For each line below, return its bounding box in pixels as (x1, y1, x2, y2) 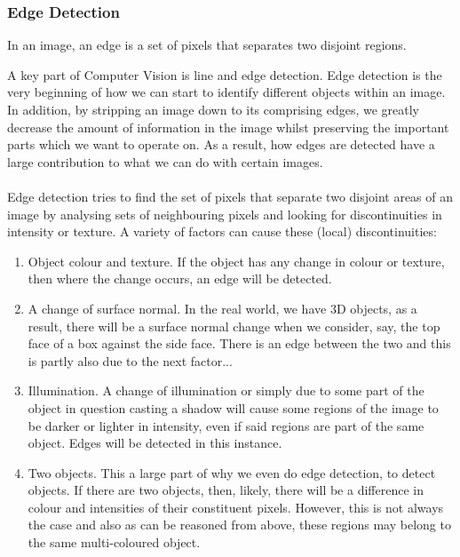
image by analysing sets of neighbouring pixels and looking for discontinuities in (7, 204, 442, 223)
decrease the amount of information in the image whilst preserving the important (7, 117, 449, 136)
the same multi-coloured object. (28, 533, 201, 552)
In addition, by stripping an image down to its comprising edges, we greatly (7, 100, 419, 118)
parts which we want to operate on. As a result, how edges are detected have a (7, 135, 435, 154)
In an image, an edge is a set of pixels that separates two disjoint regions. (7, 36, 407, 54)
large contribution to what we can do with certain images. (7, 152, 323, 171)
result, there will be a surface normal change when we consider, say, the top (28, 316, 440, 335)
